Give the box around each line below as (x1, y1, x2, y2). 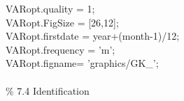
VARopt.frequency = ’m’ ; (6, 42, 115, 56)
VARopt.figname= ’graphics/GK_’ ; (6, 56, 159, 70)
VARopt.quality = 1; (6, 1, 95, 15)
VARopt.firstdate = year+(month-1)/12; (6, 29, 180, 43)
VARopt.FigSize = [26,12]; (6, 15, 119, 29)
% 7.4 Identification (6, 83, 90, 98)
